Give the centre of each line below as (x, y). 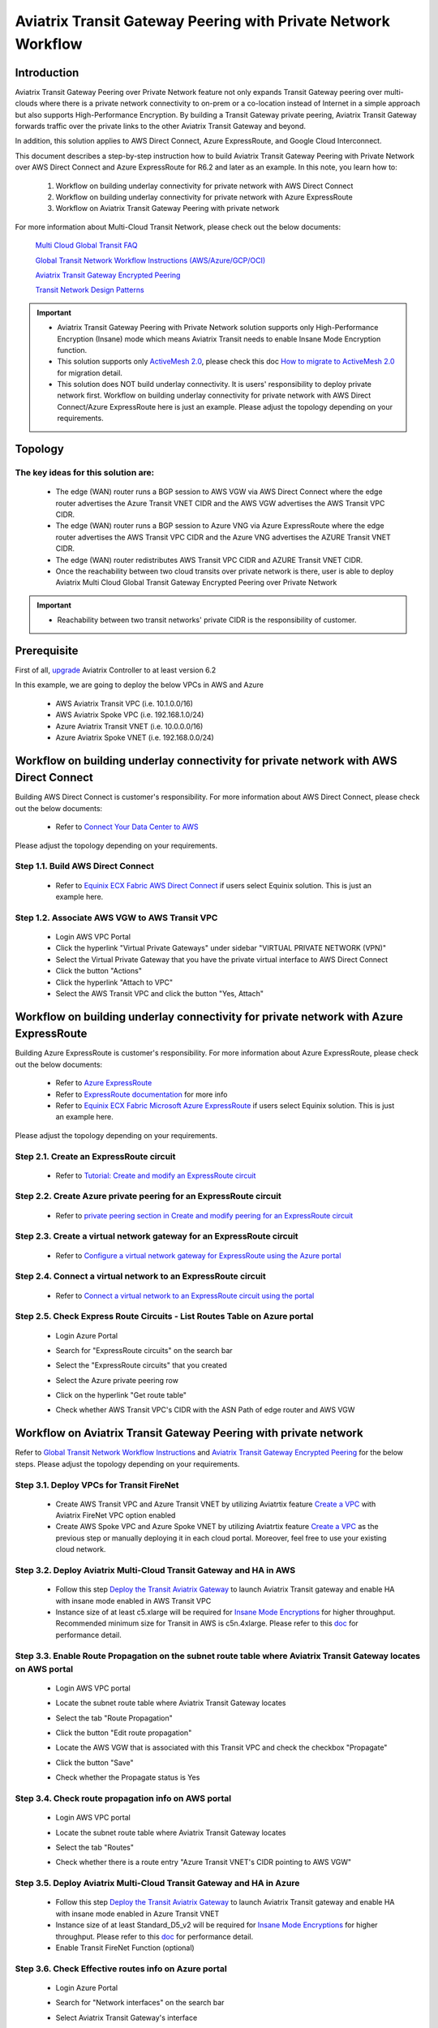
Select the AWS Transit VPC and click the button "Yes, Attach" (159, 993)
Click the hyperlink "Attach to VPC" (114, 982)
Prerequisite (47, 650)
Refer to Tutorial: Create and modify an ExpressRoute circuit (156, 1175)
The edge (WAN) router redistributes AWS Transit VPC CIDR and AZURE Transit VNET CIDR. (209, 560)
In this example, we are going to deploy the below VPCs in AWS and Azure (139, 685)
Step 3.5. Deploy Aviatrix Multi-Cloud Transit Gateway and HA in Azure (157, 1884)
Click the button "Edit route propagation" (124, 1733)
